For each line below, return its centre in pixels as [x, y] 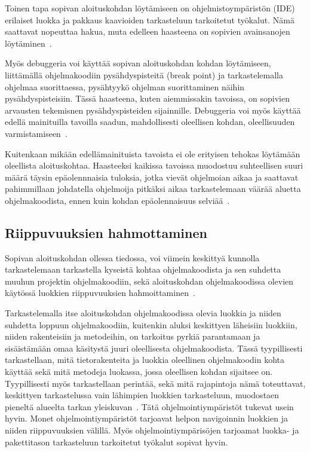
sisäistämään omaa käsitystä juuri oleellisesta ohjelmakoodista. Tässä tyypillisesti [154, 348]
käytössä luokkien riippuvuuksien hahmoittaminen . [100, 293]
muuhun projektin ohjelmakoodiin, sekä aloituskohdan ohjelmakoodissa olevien [149, 281]
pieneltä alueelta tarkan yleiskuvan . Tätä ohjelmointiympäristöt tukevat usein [149, 406]
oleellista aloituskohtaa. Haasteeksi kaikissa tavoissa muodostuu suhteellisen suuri [154, 165]
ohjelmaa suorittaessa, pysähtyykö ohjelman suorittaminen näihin [125, 86]
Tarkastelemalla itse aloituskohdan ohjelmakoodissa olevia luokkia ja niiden [143, 313]
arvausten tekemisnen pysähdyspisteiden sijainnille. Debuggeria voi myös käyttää [153, 110]
